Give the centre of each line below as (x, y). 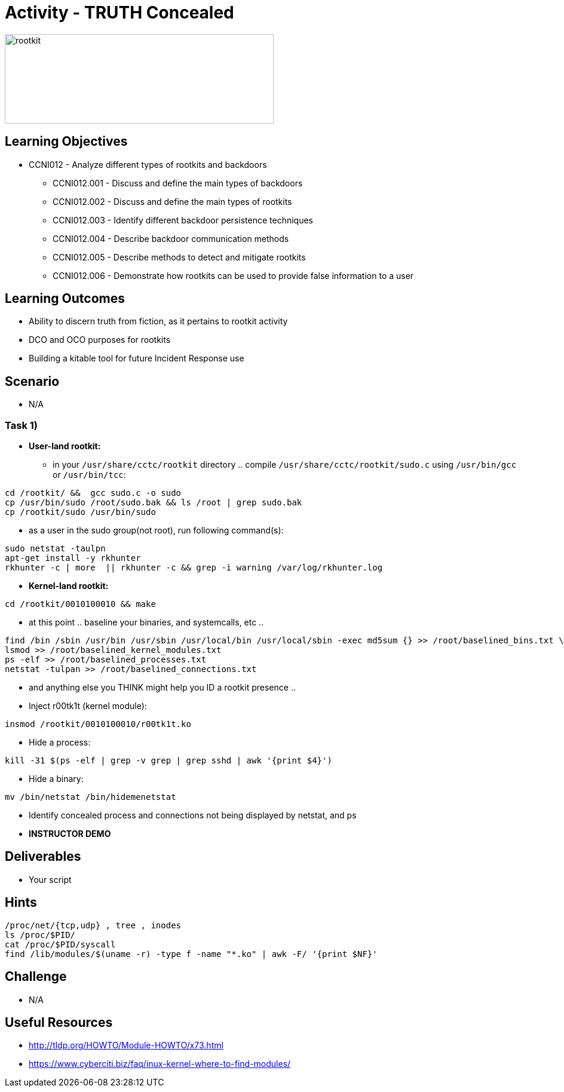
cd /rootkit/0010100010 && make (80, 604)
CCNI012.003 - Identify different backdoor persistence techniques (183, 220)
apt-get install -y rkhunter (73, 558)
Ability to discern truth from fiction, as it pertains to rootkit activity (158, 321)
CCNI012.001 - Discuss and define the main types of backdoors (178, 183)
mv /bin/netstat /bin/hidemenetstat (91, 797)
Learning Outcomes (65, 299)
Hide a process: (60, 743)
